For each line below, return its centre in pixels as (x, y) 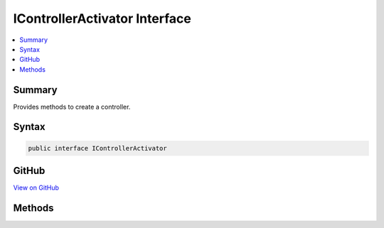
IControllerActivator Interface (102, 18)
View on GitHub (36, 188)
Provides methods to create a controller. (72, 107)
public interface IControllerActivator (97, 148)
